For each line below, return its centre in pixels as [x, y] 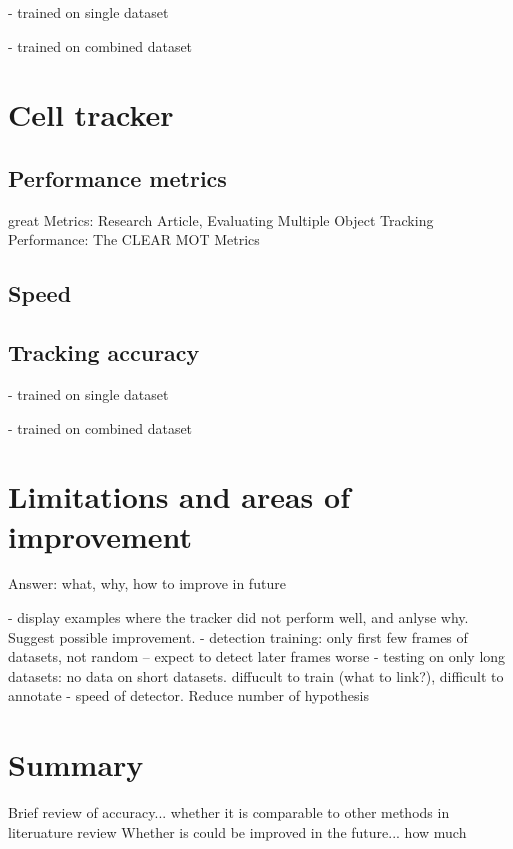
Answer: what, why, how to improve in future [147, 583]
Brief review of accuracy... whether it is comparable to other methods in [229, 812]
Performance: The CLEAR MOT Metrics [134, 239]
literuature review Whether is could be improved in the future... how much [237, 831]
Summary [76, 764]
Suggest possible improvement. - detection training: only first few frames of [238, 636]
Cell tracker [91, 114]
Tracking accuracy [104, 352]
